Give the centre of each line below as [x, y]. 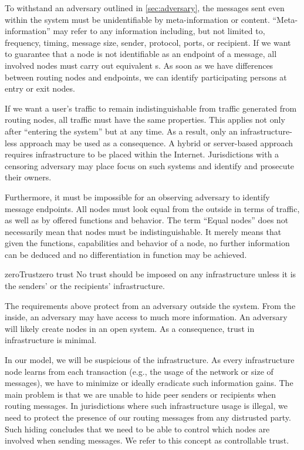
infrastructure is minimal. [51, 340]
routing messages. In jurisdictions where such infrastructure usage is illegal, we [146, 406]
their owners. [28, 177]
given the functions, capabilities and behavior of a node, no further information [147, 243]
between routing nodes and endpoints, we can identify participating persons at [146, 77]
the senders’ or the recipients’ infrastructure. [85, 286]
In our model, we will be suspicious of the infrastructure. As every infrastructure [150, 360]
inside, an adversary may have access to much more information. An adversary [146, 317]
